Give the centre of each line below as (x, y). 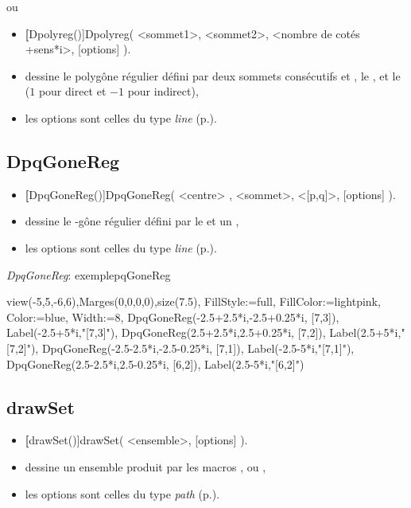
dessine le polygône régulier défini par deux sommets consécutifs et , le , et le (213, 75)
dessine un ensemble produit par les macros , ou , (145, 466)
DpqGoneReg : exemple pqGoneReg (89, 274)
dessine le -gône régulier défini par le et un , (132, 221)
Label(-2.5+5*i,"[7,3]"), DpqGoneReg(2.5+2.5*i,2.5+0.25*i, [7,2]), (166, 332)
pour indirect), (163, 91)
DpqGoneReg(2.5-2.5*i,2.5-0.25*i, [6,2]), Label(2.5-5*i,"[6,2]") (155, 363)
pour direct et (72, 91)
